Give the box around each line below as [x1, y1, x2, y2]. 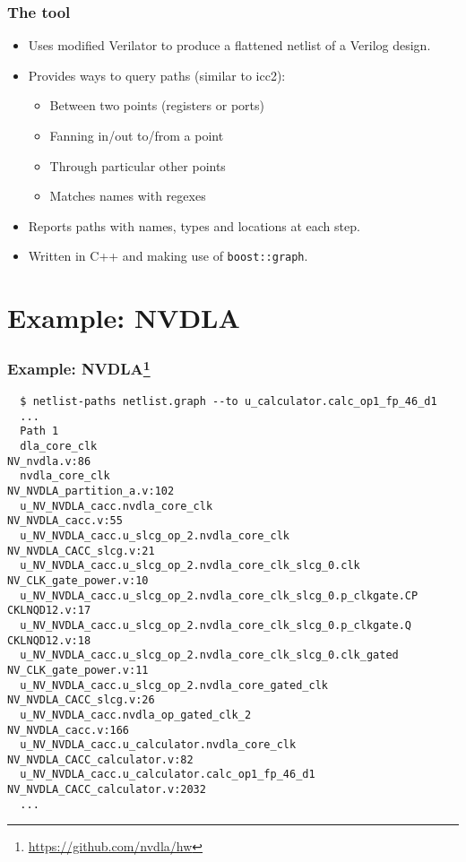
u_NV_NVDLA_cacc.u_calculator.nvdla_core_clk [20, 738, 297, 752]
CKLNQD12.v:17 [7, 604, 91, 617]
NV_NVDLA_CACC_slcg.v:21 [7, 544, 155, 557]
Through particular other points [49, 156, 226, 175]
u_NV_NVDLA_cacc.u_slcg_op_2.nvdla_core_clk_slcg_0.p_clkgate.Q [20, 618, 412, 632]
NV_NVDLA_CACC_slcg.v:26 [7, 694, 155, 707]
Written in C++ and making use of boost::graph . [28, 246, 308, 265]
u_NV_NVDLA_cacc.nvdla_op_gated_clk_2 [20, 708, 252, 721]
